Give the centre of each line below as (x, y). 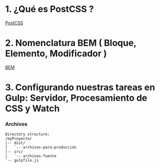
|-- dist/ (15, 143)
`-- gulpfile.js (22, 161)
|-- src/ (14, 152)
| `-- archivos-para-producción (41, 148)
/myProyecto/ (19, 139)
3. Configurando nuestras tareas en (80, 87)
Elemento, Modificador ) (56, 54)
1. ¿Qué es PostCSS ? (50, 9)
